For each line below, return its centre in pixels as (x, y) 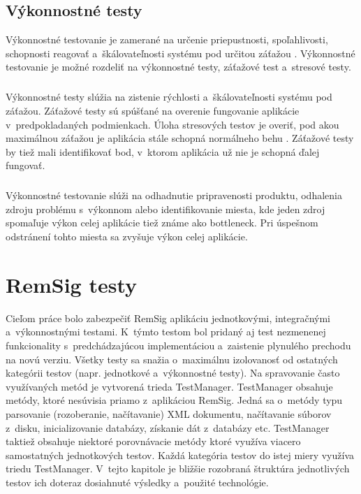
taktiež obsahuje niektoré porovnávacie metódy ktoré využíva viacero (153, 441)
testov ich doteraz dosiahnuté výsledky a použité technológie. (137, 482)
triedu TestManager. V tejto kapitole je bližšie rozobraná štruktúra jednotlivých (178, 468)
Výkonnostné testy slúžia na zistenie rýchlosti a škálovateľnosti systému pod (169, 97)
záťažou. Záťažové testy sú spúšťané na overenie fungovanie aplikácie (153, 110)
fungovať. (25, 165)
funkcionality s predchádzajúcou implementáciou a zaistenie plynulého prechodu (178, 345)
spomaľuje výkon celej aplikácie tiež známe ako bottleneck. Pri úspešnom (162, 223)
